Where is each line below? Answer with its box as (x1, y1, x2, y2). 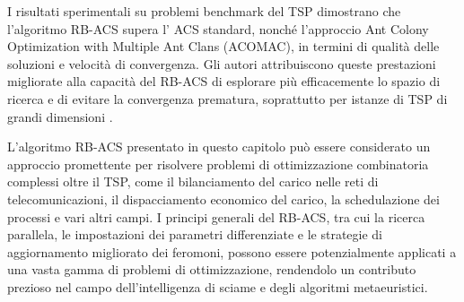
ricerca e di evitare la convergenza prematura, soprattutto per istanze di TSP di (7, 89, 448, 108)
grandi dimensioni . (7, 107, 113, 125)
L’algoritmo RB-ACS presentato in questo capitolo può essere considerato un (7, 137, 431, 156)
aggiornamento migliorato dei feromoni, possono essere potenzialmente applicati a (7, 242, 457, 261)
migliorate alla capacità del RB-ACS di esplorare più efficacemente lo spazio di (7, 72, 441, 91)
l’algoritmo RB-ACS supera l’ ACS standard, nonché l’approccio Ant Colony (7, 19, 429, 38)
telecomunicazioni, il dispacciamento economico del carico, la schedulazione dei (7, 189, 440, 208)
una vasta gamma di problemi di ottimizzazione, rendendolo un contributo (7, 260, 416, 279)
